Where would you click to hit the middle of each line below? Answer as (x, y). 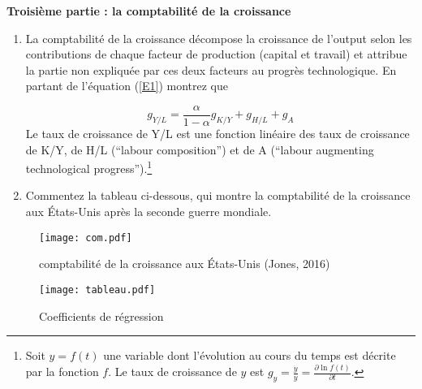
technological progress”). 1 (89, 167)
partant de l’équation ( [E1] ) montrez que (127, 86)
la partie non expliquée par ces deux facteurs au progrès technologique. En (211, 69)
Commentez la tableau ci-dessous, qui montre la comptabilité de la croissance (218, 195)
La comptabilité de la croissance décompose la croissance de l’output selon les (219, 38)
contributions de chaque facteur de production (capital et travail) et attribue (216, 54)
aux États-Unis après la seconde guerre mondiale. (149, 212)
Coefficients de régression (101, 316)
